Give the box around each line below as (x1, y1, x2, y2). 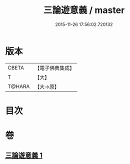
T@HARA (7, 83, 30, 90)
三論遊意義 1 (5, 151, 43, 160)
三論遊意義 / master (43, 4, 125, 16)
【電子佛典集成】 (34, 64, 75, 71)
